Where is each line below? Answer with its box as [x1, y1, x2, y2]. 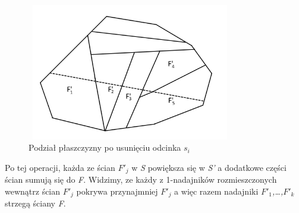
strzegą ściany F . [5, 197, 66, 209]
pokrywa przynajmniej [76, 185, 158, 197]
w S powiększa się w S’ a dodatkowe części [131, 161, 287, 173]
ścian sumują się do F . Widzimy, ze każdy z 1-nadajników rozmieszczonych [5, 173, 277, 186]
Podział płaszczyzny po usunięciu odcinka [29, 141, 181, 154]
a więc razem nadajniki [174, 185, 259, 197]
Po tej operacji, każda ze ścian [5, 161, 115, 173]
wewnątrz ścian [5, 185, 61, 197]
